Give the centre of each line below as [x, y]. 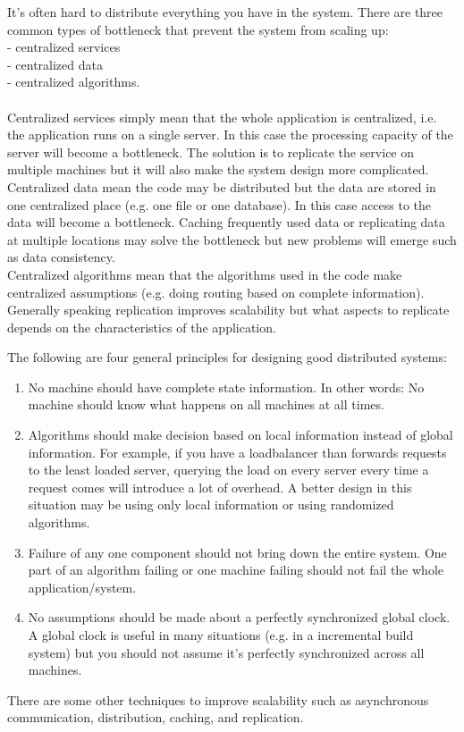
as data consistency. [61, 257]
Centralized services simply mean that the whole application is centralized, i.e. [222, 117]
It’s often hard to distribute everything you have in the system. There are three [225, 12]
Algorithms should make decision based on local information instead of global [240, 435]
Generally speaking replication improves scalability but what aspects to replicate [228, 310]
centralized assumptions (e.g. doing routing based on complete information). [216, 292]
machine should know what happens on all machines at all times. [206, 404]
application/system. [82, 587]
